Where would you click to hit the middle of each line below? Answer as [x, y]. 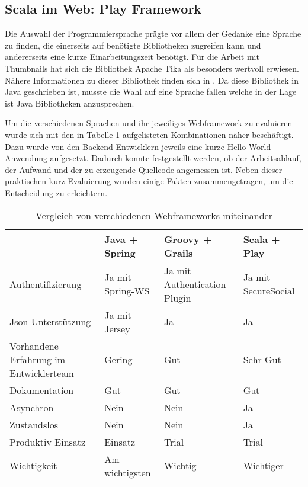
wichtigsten [128, 472]
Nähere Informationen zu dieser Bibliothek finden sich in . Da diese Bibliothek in [152, 80]
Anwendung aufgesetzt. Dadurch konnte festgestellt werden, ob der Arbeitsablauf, [153, 158]
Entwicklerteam [42, 373]
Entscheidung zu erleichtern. [56, 192]
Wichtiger [263, 466]
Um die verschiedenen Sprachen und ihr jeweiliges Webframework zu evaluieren [149, 123]
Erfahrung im [38, 359]
